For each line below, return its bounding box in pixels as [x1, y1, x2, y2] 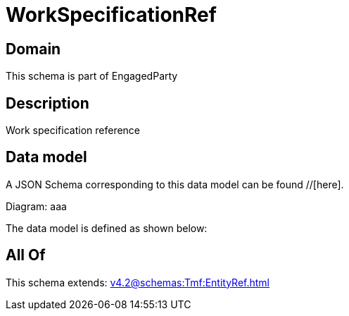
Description [6, 94, 89, 112]
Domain [6, 39, 61, 58]
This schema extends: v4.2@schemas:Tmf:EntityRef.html [6, 276, 270, 288]
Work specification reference [6, 124, 141, 137]
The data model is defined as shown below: [6, 221, 208, 234]
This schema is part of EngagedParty [6, 70, 178, 83]
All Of [6, 246, 46, 265]
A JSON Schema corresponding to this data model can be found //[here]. [6, 178, 344, 190]
